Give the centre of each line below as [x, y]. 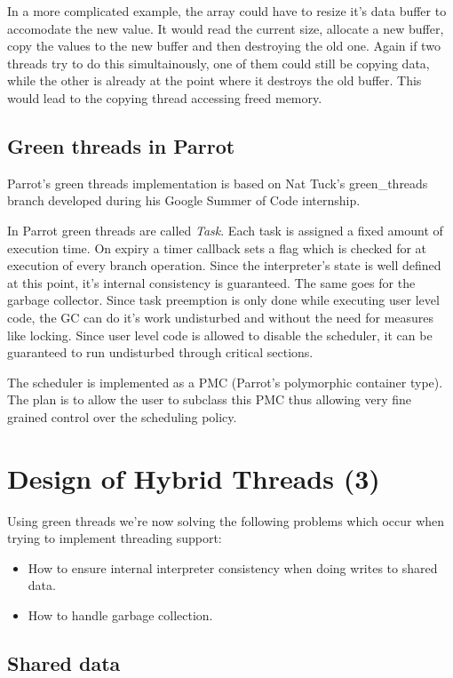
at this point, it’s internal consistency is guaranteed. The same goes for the [211, 282]
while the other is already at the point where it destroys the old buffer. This [215, 80]
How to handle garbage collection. [120, 614]
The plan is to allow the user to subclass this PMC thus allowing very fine [210, 399]
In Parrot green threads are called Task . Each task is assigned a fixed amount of [225, 230]
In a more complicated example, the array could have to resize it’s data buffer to [227, 11]
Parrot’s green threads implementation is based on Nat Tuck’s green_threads [218, 183]
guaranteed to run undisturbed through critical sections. [160, 352]
